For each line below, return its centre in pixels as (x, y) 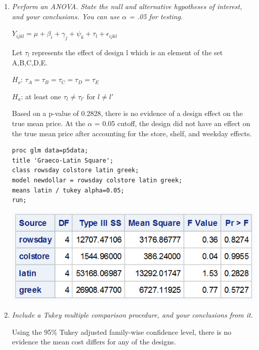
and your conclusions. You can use (66, 16)
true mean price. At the (49, 123)
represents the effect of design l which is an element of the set (127, 52)
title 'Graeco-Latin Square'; (63, 160)
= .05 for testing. (156, 16)
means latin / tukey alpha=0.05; (68, 190)
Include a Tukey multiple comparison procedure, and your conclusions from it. (132, 315)
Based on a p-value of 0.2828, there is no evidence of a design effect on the (127, 113)
